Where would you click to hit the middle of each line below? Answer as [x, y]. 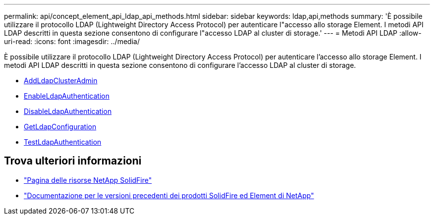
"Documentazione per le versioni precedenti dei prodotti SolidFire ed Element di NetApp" [169, 195]
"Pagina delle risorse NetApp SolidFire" [88, 180]
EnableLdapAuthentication [67, 96]
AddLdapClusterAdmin [61, 81]
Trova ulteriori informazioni [73, 161]
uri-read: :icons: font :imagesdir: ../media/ [72, 41]
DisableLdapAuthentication [68, 111]
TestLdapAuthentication [63, 142]
